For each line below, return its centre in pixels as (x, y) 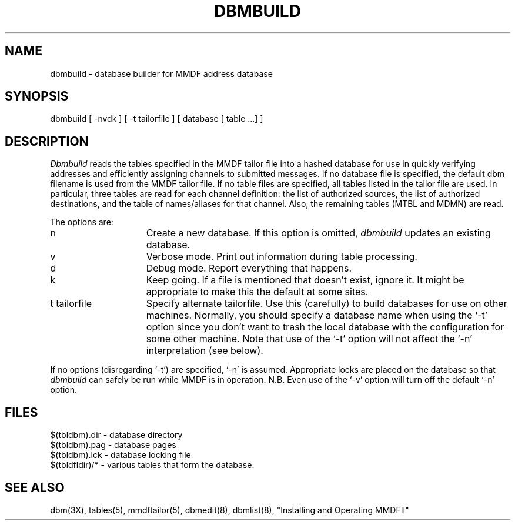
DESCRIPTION (47, 141)
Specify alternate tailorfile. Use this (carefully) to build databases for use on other (327, 304)
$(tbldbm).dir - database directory (116, 435)
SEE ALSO (35, 487)
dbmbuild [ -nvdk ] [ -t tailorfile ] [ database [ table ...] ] (157, 119)
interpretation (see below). (205, 351)
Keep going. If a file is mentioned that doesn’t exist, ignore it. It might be (305, 280)
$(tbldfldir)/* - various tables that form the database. (152, 465)
